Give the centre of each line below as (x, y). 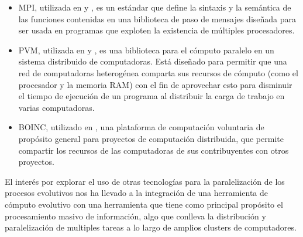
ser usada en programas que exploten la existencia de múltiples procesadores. (156, 30)
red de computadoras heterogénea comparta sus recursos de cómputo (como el (158, 72)
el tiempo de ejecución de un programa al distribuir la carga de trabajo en (151, 96)
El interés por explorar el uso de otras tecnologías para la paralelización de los (145, 181)
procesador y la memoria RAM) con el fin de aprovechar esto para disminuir (155, 84)
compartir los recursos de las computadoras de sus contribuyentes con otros (154, 150)
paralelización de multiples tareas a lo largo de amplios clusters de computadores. (151, 227)
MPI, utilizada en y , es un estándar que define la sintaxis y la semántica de (155, 7)
